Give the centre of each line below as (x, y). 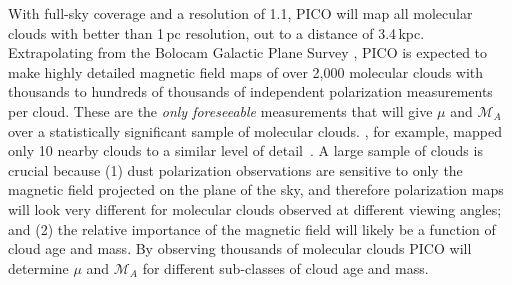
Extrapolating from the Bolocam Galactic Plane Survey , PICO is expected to (248, 52)
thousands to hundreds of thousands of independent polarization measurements (250, 91)
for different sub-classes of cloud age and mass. (285, 267)
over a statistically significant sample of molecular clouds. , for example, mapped (255, 130)
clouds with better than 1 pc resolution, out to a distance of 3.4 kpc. (216, 32)
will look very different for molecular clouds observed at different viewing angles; (255, 208)
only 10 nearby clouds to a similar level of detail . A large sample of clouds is (245, 150)
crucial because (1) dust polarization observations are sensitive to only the (235, 169)
